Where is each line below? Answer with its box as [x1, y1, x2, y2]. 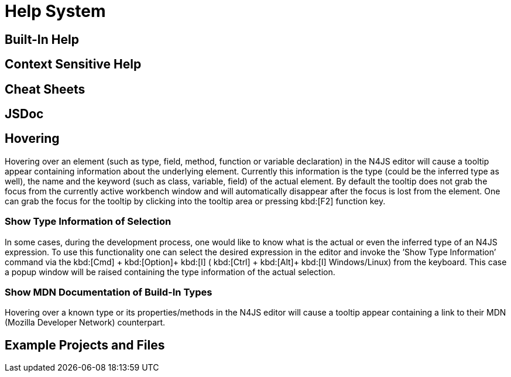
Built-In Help [5, 32, 79, 47]
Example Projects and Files [5, 337, 165, 352]
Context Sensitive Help [5, 57, 142, 72]
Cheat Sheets [5, 81, 85, 97]
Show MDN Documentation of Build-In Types [5, 286, 212, 298]
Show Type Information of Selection [5, 215, 172, 228]
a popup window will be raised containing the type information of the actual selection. [5, 266, 335, 277]
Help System [5, 1, 106, 21]
